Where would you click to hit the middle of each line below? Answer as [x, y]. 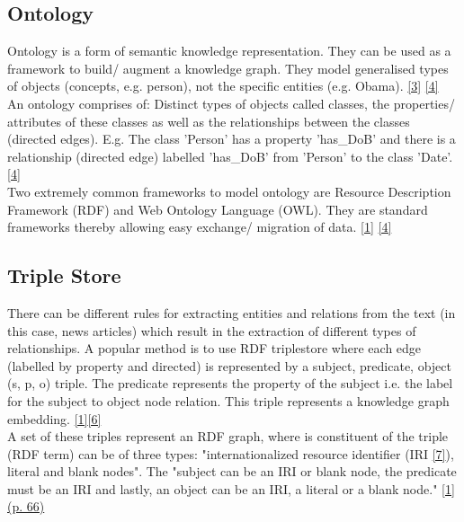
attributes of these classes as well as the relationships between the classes [209, 121]
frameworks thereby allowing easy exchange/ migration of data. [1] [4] [200, 227]
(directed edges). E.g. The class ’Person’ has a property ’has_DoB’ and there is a [232, 139]
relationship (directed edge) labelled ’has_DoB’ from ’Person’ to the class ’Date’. [230, 156]
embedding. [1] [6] [54, 418]
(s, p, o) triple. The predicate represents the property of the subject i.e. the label [230, 383]
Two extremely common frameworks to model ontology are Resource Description [229, 191]
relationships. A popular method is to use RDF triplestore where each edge [214, 348]
